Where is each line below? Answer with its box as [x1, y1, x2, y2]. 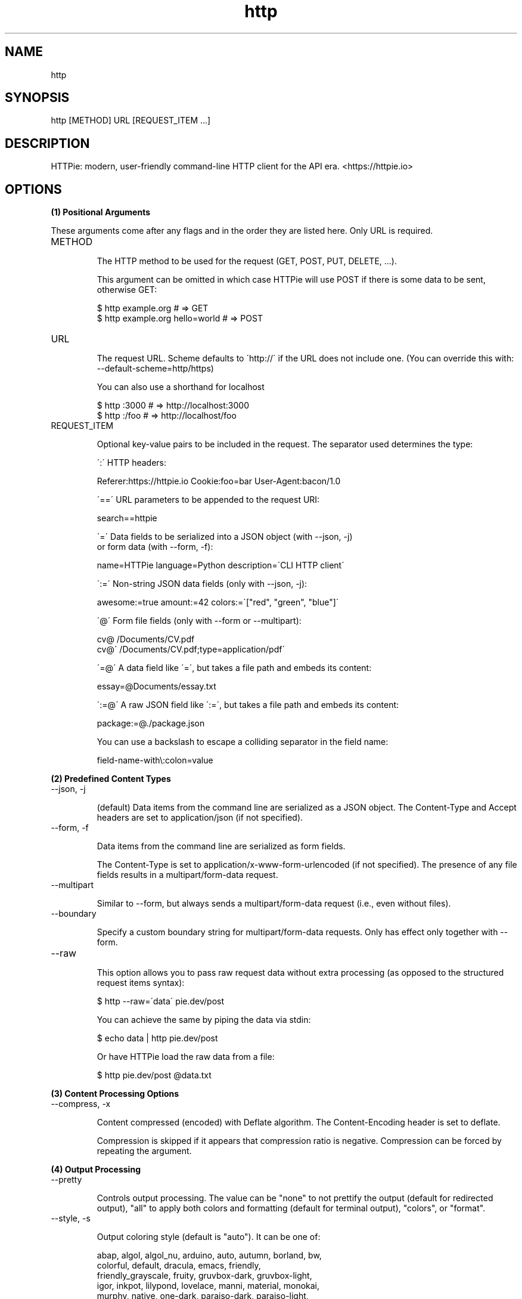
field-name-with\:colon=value [97, 755, 213, 766]
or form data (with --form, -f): [97, 542, 213, 552]
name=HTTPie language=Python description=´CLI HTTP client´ [97, 560, 344, 571]
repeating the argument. [97, 1146, 192, 1156]
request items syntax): [97, 978, 185, 988]
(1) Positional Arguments [51, 207, 151, 218]
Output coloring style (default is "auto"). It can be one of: [97, 1232, 321, 1242]
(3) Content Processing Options [51, 1088, 179, 1099]
